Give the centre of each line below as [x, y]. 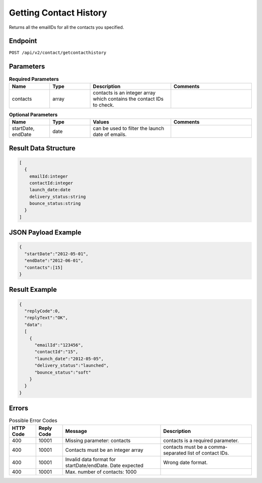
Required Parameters [34, 79]
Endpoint [23, 41]
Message [76, 431]
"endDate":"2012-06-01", [54, 261]
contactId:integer [51, 183]
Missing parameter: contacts [98, 440]
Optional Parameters [33, 114]
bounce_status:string [55, 204]
